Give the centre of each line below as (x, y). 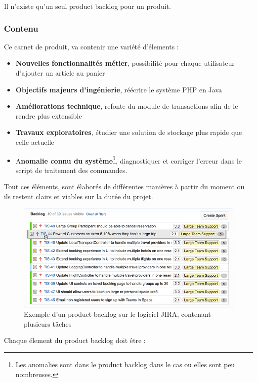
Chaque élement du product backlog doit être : (75, 340)
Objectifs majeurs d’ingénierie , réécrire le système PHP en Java (119, 89)
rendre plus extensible (49, 115)
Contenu (21, 28)
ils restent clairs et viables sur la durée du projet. (79, 196)
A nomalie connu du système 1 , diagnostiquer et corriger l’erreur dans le (129, 160)
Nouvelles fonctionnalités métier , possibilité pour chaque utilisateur (125, 63)
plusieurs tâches (48, 323)
